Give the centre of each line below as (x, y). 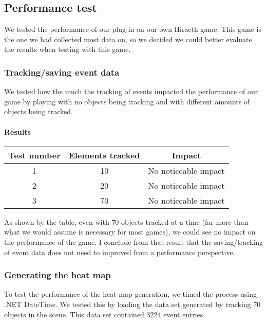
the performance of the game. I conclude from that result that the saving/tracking (133, 241)
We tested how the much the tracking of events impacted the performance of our (131, 91)
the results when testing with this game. (68, 49)
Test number (34, 155)
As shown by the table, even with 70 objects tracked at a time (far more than (126, 221)
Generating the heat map (58, 275)
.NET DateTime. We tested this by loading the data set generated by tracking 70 (132, 304)
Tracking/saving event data (62, 72)
